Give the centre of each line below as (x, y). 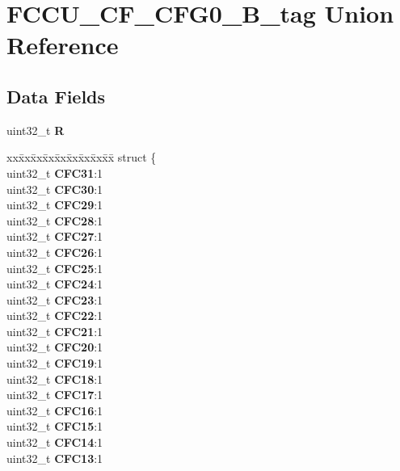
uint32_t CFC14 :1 (55, 442)
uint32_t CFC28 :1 (55, 220)
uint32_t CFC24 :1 (55, 284)
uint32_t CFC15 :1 (55, 426)
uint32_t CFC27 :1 (55, 236)
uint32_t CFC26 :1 (55, 252)
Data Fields (56, 96)
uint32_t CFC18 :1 (55, 378)
